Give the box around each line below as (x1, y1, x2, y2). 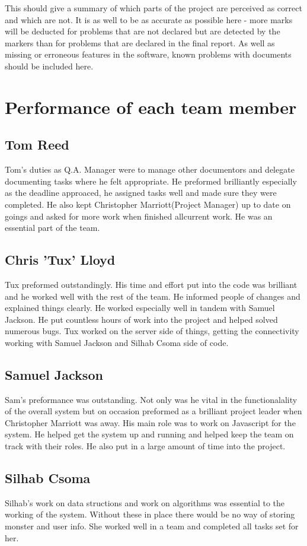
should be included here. (5, 59, 94, 72)
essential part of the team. (5, 221, 100, 234)
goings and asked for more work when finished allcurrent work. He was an (5, 209, 273, 222)
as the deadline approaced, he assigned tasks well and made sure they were (5, 186, 277, 199)
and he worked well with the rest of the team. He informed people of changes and (5, 290, 300, 302)
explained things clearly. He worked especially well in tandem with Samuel (5, 301, 275, 314)
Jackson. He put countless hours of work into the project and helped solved (5, 313, 278, 325)
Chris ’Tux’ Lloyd (5, 250, 116, 269)
